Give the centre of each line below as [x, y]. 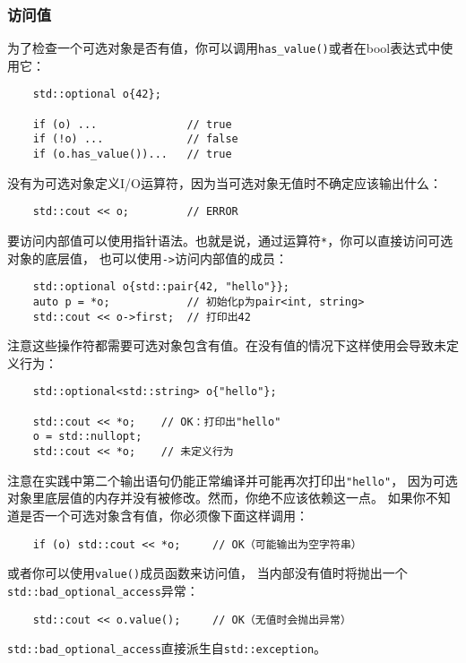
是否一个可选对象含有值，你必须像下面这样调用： [164, 515]
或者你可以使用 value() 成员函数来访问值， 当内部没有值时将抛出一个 [207, 573]
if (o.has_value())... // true [132, 155]
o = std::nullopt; [87, 437]
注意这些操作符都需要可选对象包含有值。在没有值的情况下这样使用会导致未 [227, 345]
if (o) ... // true [132, 124]
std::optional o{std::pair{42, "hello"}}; [161, 287]
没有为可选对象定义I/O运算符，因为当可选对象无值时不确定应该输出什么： [224, 182]
